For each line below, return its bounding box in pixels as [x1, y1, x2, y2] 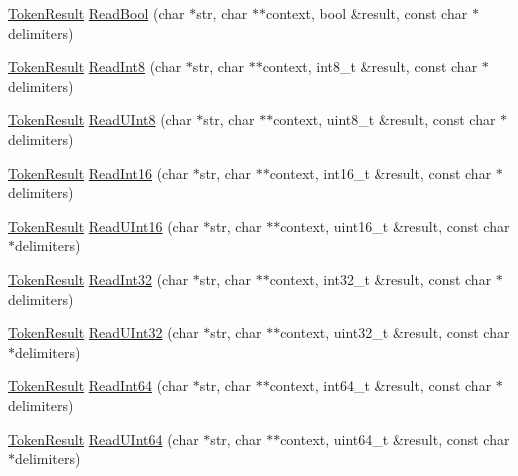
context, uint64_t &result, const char [280, 428, 510, 449]
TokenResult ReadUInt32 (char [8, 322, 199, 343]
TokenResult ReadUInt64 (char [8, 428, 199, 449]
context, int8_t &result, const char [262, 56, 478, 77]
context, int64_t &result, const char [269, 375, 492, 396]
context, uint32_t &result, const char [280, 322, 510, 343]
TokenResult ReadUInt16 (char [8, 215, 199, 236]
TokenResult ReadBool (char [8, 3, 185, 23]
